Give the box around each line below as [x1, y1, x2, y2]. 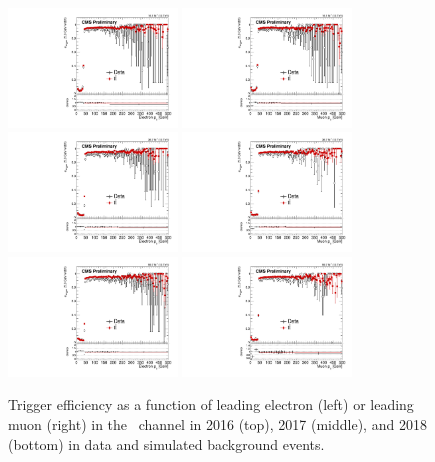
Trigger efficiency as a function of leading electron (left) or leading [8, 394, 414, 415]
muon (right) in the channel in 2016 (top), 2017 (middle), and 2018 [8, 413, 427, 434]
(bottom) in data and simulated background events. [8, 433, 325, 454]
